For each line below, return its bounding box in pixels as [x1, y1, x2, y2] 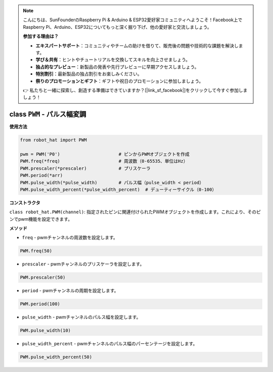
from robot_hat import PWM [20, 137, 87, 143]
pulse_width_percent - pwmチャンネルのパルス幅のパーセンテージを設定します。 [22, 341, 198, 347]
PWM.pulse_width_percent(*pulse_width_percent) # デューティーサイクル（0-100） [20, 187, 217, 192]
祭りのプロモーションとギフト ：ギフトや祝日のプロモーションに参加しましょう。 [35, 78, 204, 84]
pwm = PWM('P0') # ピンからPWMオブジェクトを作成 [20, 151, 190, 157]
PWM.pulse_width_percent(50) [20, 354, 93, 360]
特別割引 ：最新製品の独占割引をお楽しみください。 [35, 71, 142, 77]
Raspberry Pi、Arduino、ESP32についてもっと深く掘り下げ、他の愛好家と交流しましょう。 [23, 24, 212, 30]
